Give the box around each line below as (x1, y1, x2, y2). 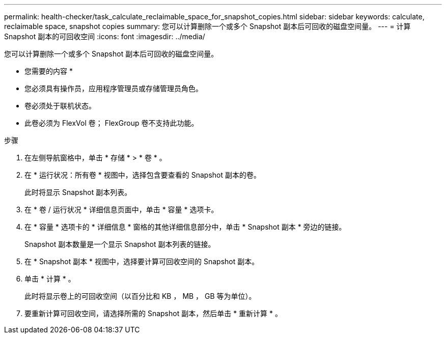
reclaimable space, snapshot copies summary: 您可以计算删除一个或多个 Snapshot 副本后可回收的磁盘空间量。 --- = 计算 (4, 22, 411, 31)
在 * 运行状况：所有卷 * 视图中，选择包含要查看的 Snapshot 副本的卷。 (24, 171, 261, 179)
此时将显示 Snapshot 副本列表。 (24, 188, 132, 196)
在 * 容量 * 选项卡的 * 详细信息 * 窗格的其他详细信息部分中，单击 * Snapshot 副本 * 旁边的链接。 (24, 222, 346, 231)
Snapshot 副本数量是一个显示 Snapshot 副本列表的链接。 (24, 240, 215, 248)
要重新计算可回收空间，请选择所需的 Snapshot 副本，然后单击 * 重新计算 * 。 (24, 309, 282, 318)
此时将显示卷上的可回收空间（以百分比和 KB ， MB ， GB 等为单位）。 (24, 292, 256, 300)
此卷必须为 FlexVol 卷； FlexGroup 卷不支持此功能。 (24, 119, 199, 127)
